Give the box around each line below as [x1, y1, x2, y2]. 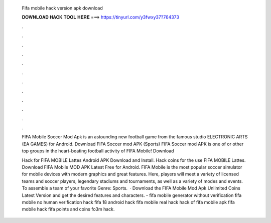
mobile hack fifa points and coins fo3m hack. [22, 206, 115, 212]
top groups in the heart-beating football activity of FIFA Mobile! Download [22, 148, 174, 154]
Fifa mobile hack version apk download [22, 5, 103, 11]
